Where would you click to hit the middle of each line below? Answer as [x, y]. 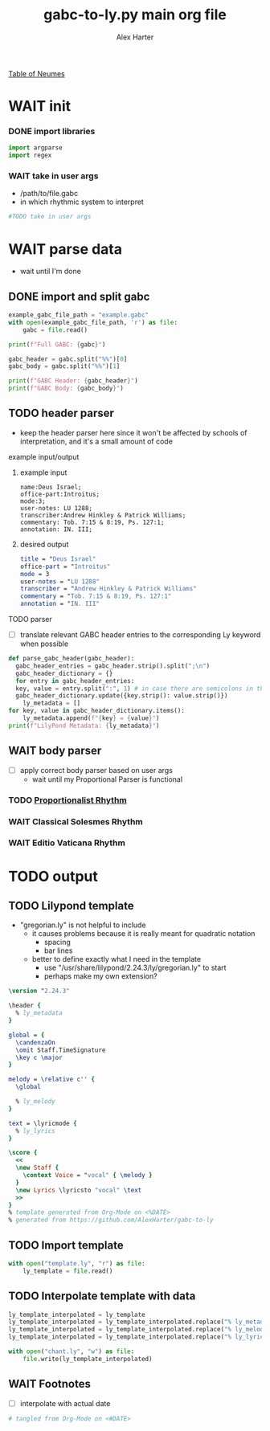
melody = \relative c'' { [51, 1079]
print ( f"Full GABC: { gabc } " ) [57, 344]
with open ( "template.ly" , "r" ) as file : [77, 1264]
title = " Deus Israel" [58, 559]
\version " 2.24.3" [39, 991]
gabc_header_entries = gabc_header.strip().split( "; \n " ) [113, 666]
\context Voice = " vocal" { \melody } [88, 1175]
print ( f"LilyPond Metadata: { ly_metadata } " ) [84, 726]
